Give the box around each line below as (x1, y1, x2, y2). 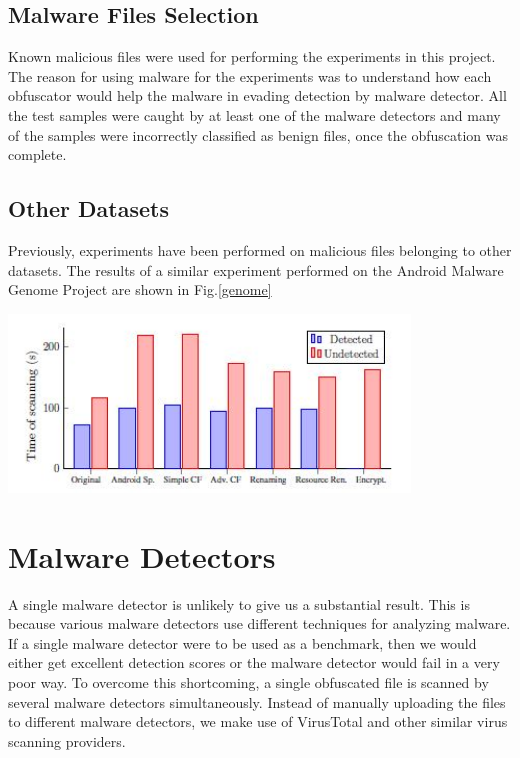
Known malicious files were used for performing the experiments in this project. (8, 46, 496, 67)
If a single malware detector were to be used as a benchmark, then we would (8, 632, 477, 653)
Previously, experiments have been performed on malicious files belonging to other (8, 239, 512, 260)
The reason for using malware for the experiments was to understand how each (8, 65, 492, 86)
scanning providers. (8, 730, 126, 751)
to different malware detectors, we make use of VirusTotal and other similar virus (8, 711, 508, 732)
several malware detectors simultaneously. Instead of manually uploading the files (8, 691, 506, 712)
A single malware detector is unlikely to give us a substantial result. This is (8, 593, 470, 614)
